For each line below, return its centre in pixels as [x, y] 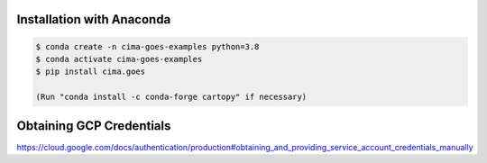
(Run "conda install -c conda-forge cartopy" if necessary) [171, 97]
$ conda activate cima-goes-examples [119, 59]
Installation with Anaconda [94, 19]
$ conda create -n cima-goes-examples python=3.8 [147, 46]
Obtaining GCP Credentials [94, 126]
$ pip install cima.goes [91, 72]
